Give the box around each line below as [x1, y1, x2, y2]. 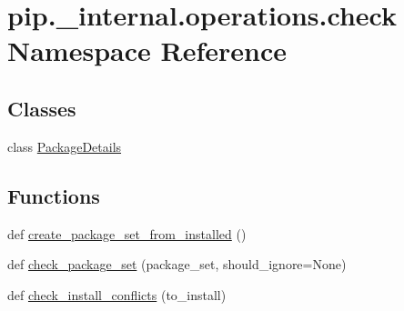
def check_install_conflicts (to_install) [7, 285, 227, 304]
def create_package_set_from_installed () [7, 224, 247, 243]
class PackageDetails [7, 136, 122, 155]
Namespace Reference [7, 32, 287, 69]
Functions [7, 181, 100, 209]
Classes [7, 94, 76, 122]
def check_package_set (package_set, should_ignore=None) [7, 255, 347, 274]
